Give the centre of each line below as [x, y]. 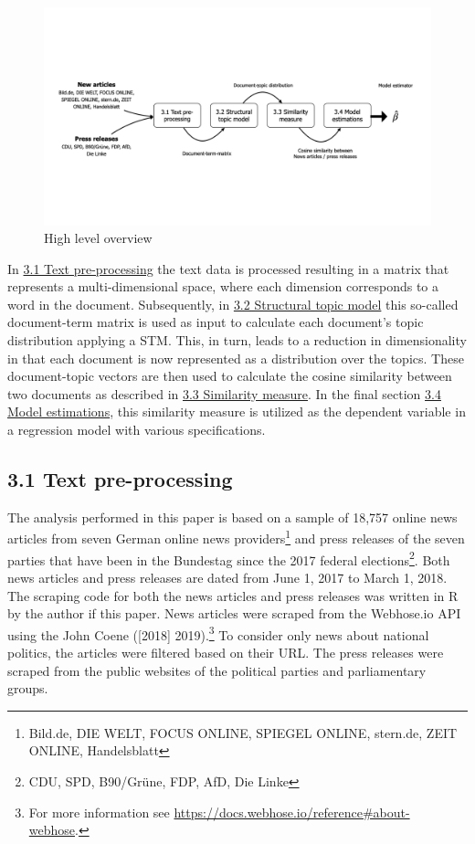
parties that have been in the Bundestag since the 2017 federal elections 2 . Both [229, 558]
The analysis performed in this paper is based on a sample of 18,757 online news [232, 517]
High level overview [98, 238]
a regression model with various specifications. [137, 430]
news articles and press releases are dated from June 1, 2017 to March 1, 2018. [227, 577]
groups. [28, 688]
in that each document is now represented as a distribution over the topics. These [236, 358]
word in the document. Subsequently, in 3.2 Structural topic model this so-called [233, 304]
